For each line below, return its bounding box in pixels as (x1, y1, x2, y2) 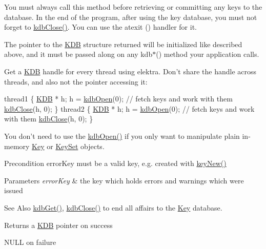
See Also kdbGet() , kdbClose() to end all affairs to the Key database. (4, 202, 222, 213)
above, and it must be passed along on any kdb (4, 49, 153, 59)
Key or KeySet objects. (32, 140, 105, 151)
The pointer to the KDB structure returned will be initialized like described (4, 38, 242, 49)
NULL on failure (4, 237, 56, 247)
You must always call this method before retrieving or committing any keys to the (4, 2, 262, 12)
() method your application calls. (156, 49, 259, 59)
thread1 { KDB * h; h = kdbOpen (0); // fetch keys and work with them (4, 93, 233, 104)
